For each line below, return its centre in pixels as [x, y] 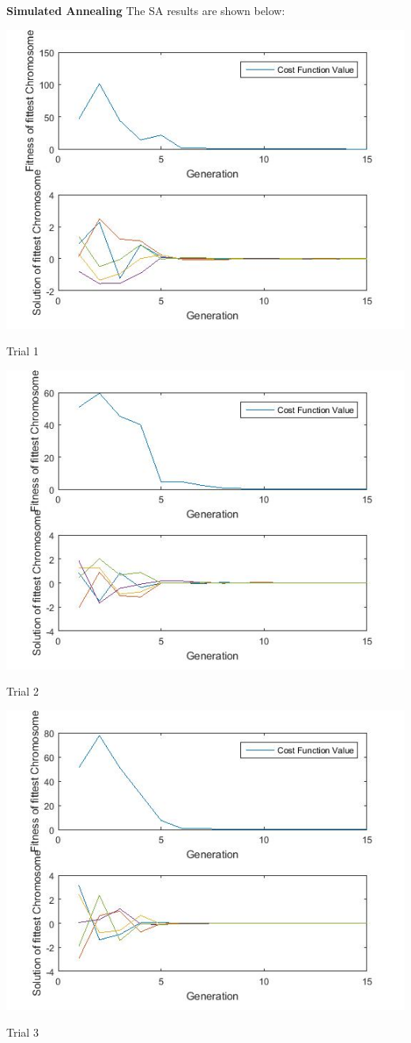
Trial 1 [23, 351]
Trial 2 [23, 691]
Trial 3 [23, 1032]
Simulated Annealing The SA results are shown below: [146, 10]
